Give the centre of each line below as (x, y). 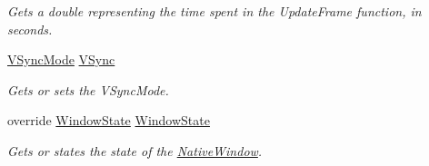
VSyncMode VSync (61, 59)
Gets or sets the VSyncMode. (88, 89)
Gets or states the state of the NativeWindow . (135, 150)
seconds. (30, 29)
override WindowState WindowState (109, 120)
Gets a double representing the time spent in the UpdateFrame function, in (214, 11)
